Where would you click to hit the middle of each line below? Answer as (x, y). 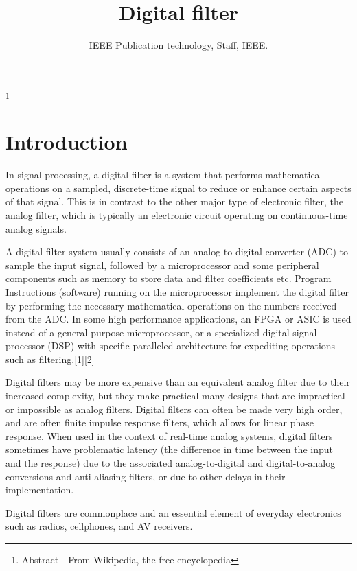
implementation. (40, 490)
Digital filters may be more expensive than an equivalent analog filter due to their (178, 382)
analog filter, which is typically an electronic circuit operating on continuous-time (177, 214)
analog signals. (36, 228)
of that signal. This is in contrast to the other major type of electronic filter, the (175, 201)
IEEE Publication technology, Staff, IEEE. (178, 45)
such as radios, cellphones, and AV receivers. (99, 526)
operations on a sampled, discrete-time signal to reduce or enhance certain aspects (178, 188)
